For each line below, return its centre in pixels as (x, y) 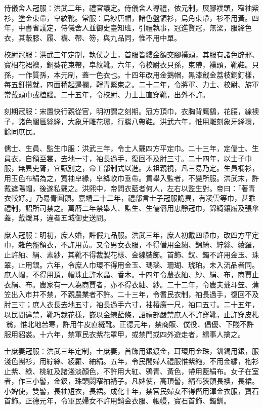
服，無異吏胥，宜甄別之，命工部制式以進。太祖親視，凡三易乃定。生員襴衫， (131, 168)
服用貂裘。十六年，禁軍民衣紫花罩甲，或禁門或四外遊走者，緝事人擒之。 (124, 334)
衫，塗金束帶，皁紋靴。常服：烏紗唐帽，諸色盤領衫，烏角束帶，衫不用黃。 (128, 17)
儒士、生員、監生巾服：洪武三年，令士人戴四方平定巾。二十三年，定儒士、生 (131, 148)
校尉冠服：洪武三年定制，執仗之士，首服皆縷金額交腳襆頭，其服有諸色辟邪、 (131, 54)
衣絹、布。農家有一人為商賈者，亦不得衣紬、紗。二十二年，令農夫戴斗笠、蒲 (131, 284)
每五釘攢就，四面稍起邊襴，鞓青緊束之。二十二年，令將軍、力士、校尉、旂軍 (131, 84)
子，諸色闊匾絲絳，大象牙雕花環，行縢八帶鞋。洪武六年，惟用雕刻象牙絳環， (131, 121)
